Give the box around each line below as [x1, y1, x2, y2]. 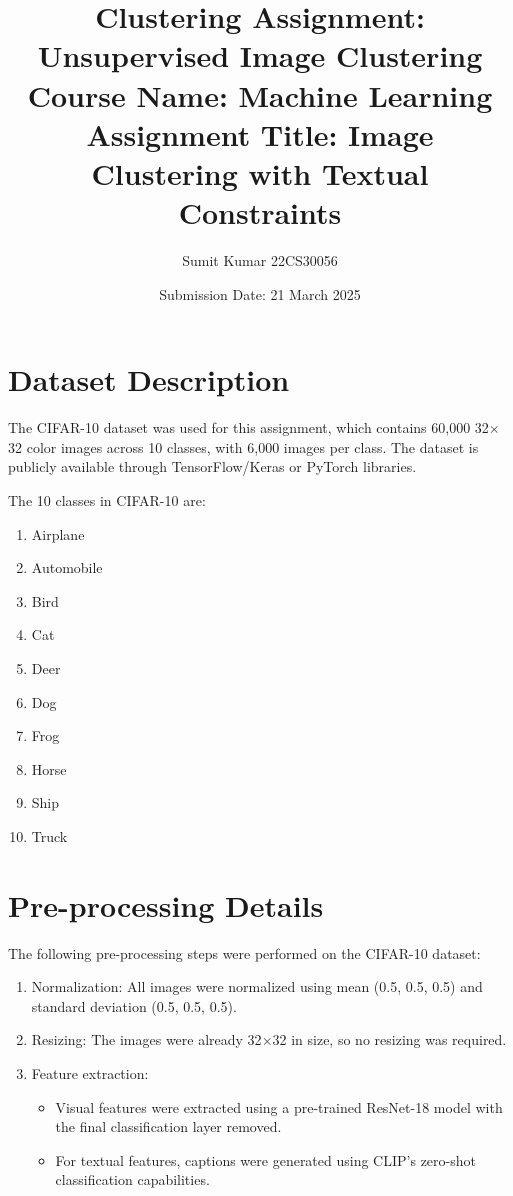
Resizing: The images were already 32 [31, 1029, 262, 1050]
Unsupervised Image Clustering [37, 35, 483, 76]
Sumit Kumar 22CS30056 [182, 250, 338, 271]
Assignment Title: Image [86, 113, 434, 154]
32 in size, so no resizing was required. [272, 1029, 507, 1050]
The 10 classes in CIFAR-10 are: [8, 489, 206, 510]
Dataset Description [8, 359, 290, 400]
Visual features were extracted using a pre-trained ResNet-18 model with [55, 1096, 503, 1117]
